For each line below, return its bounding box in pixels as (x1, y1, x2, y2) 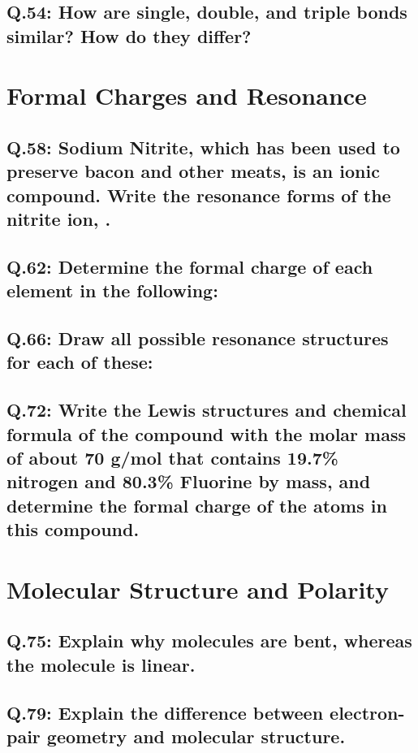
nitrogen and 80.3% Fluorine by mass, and (6, 469, 371, 494)
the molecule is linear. (6, 651, 196, 677)
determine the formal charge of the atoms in (6, 492, 387, 517)
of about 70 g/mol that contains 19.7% (6, 445, 338, 470)
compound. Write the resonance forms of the (6, 182, 391, 207)
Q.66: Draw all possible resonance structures (6, 326, 389, 351)
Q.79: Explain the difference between (6, 699, 324, 725)
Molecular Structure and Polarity (6, 572, 389, 605)
